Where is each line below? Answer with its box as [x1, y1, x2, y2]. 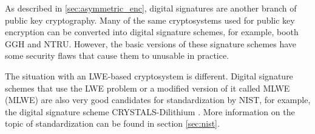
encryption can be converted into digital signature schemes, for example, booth [5, 25, 299, 38]
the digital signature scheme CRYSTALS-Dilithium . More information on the [5, 105, 295, 118]
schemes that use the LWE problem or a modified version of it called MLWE [5, 81, 290, 94]
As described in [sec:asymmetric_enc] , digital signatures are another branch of [5, 2, 297, 14]
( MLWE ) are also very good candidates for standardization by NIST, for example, [5, 93, 311, 106]
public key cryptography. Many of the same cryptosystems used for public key [5, 13, 295, 26]
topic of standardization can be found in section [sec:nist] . [5, 117, 220, 130]
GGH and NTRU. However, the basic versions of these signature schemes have [5, 37, 297, 50]
